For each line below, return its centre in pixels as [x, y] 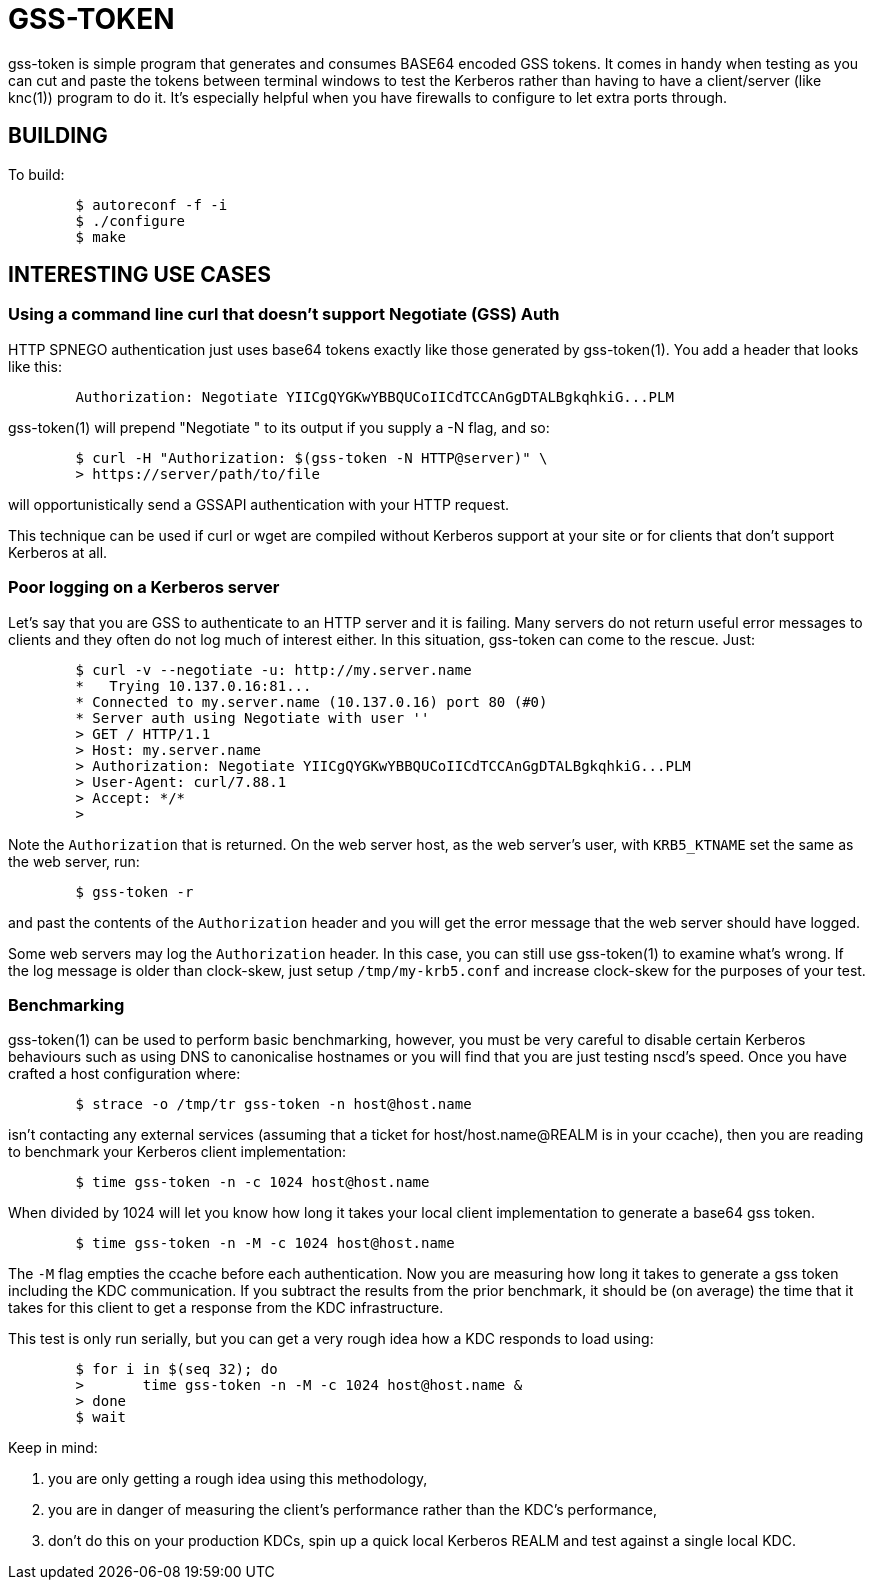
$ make [101, 236]
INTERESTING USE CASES [139, 275]
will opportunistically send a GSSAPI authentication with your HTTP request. [259, 504]
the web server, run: [74, 861]
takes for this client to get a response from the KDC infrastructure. [226, 1308]
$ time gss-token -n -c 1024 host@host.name [252, 1182]
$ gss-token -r [134, 891]
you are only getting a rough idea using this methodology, [238, 1479]
